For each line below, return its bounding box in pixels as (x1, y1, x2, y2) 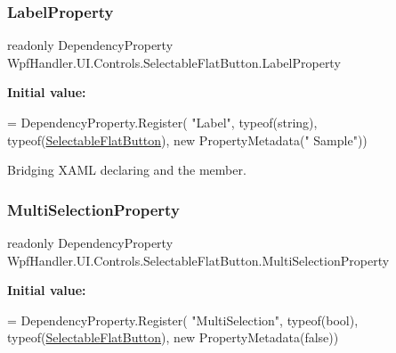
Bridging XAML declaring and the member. (7, 160, 246, 179)
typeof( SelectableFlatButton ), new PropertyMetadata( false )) (7, 328, 339, 347)
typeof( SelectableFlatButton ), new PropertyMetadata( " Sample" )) (7, 130, 368, 149)
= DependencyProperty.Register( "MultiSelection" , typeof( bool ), (7, 310, 359, 329)
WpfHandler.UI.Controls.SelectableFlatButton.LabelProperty (7, 53, 341, 71)
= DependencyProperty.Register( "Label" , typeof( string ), (7, 113, 318, 131)
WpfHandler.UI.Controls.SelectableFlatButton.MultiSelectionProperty (7, 250, 390, 269)
